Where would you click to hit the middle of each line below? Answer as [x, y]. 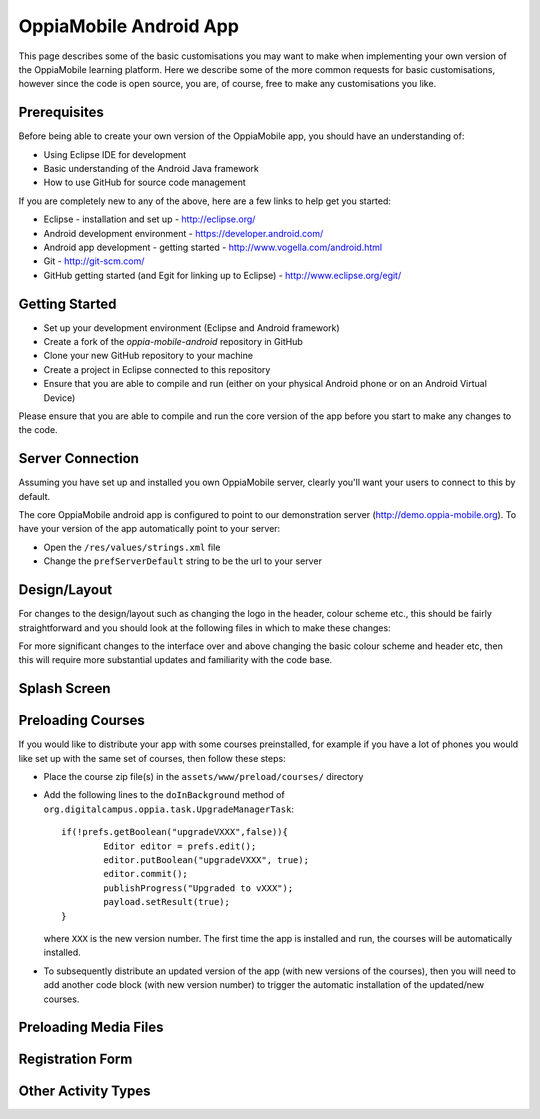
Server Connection [79, 458]
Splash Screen [64, 688]
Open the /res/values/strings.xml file [132, 547]
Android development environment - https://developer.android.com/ [183, 233]
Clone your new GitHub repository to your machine [148, 356]
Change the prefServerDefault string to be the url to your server [182, 561]
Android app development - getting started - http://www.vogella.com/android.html [213, 247]
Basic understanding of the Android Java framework [151, 169]
